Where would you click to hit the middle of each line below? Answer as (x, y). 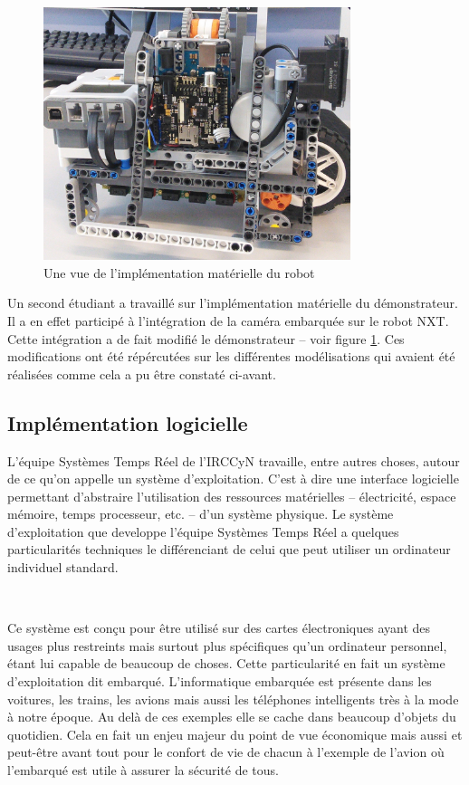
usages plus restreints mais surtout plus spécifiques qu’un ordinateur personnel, (227, 645)
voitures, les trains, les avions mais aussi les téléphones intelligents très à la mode (233, 699)
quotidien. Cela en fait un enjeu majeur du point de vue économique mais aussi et (235, 734)
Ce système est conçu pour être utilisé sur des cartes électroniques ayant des (219, 628)
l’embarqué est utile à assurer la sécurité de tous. (143, 770)
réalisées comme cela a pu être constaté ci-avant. (142, 373)
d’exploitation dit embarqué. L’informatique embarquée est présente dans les (220, 681)
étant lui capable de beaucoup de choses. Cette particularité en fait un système (226, 663)
